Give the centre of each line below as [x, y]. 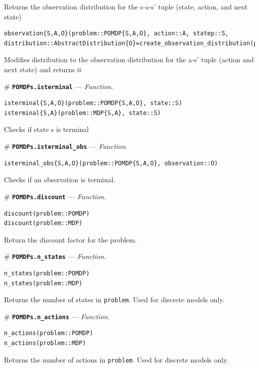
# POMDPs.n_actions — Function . [57, 316]
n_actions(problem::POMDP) [49, 333]
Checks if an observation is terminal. [60, 180]
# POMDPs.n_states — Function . [55, 256]
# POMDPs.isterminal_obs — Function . [66, 146]
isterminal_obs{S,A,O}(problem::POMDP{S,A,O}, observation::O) [111, 163]
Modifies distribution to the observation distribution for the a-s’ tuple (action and [129, 60]
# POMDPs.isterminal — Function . [59, 86]
